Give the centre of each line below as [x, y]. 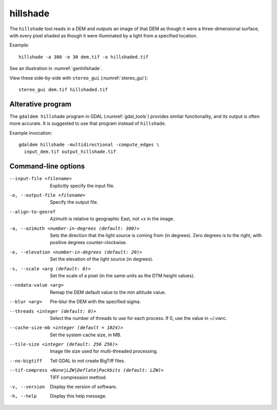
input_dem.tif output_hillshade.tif [70, 152]
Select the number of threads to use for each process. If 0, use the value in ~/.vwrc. [138, 318]
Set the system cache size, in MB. [86, 335]
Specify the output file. [74, 202]
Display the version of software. [84, 387]
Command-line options [47, 166]
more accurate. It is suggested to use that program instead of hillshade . [88, 123]
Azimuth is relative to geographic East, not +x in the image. [112, 219]
